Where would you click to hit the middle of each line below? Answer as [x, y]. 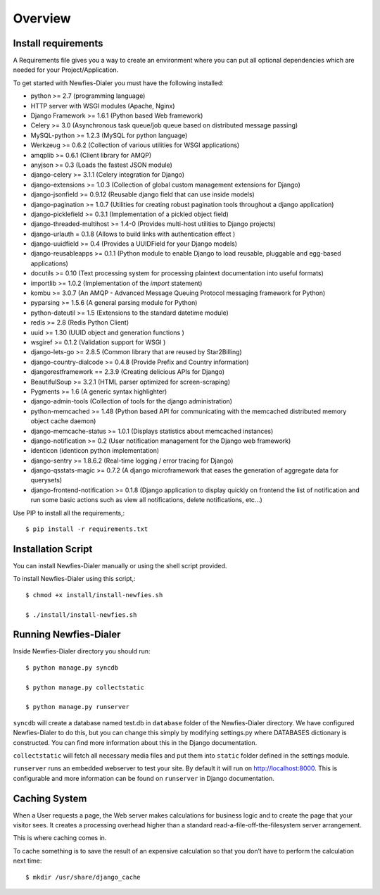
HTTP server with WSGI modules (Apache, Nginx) [103, 106]
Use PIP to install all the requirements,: [69, 513]
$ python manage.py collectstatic [85, 687]
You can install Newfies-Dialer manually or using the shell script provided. [120, 565]
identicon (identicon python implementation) [95, 451]
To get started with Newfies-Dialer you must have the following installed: [119, 83]
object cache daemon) [63, 421]
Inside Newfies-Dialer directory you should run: [82, 651]
